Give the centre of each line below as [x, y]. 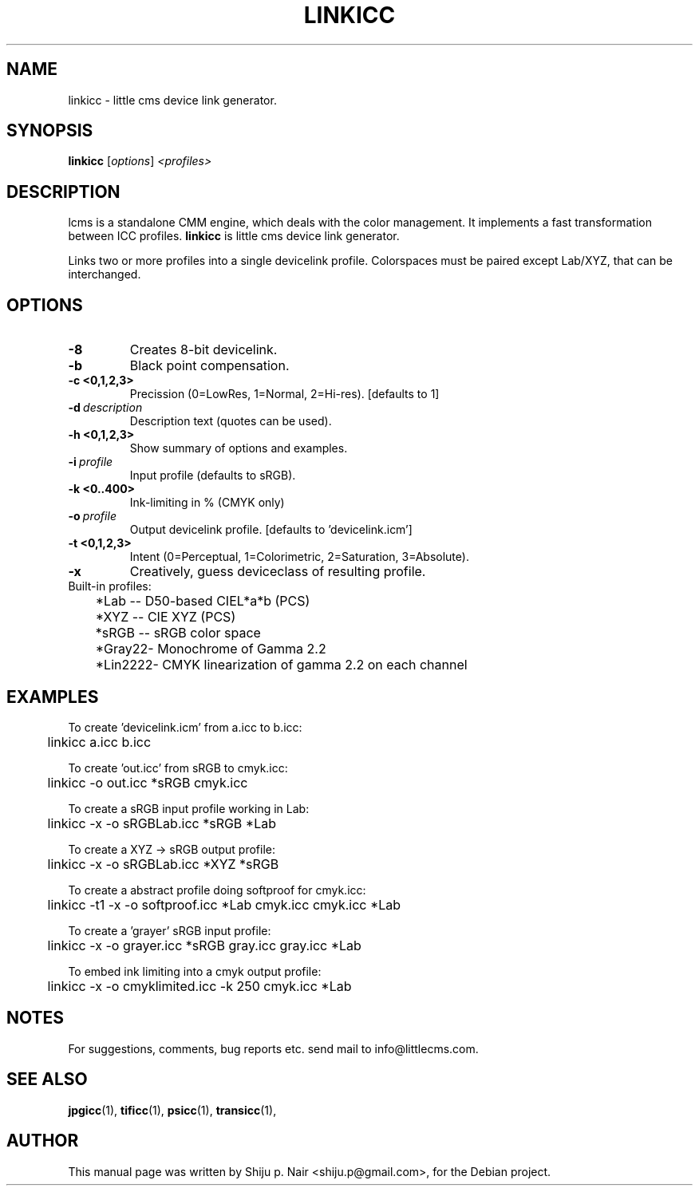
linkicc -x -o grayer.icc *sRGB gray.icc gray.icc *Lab [204, 945]
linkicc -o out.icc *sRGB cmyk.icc [148, 782]
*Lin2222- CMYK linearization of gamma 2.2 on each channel [281, 665]
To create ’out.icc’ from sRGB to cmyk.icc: [178, 768]
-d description [105, 408]
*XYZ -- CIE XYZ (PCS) [166, 617]
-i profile [91, 462]
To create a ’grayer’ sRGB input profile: [170, 930]
